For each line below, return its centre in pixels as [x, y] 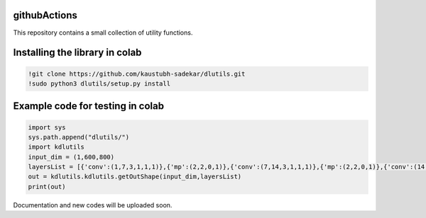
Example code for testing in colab [89, 106]
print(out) [47, 187]
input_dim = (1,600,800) [71, 157]
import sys [47, 127]
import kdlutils [56, 147]
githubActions [45, 15]
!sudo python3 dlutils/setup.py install [99, 84]
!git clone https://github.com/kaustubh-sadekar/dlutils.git [137, 74]
